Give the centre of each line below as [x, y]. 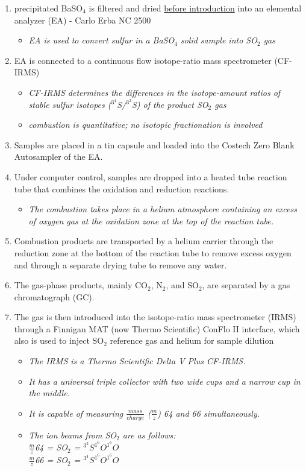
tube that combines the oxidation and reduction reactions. [122, 188]
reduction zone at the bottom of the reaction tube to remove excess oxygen [153, 252]
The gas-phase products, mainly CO [81, 285]
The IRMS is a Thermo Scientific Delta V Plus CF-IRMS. [137, 361]
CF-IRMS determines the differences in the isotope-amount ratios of [155, 92]
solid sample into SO [219, 40]
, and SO [182, 285]
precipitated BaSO [48, 8]
